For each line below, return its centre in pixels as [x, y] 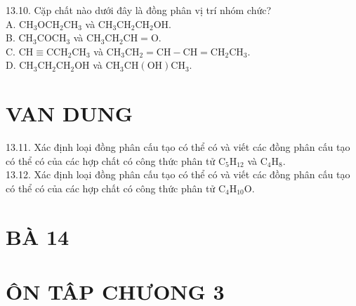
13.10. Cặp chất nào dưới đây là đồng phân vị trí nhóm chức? [139, 10]
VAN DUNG [69, 113]
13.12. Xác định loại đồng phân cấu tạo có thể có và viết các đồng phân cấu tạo [178, 174]
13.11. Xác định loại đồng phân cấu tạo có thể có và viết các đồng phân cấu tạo [178, 147]
